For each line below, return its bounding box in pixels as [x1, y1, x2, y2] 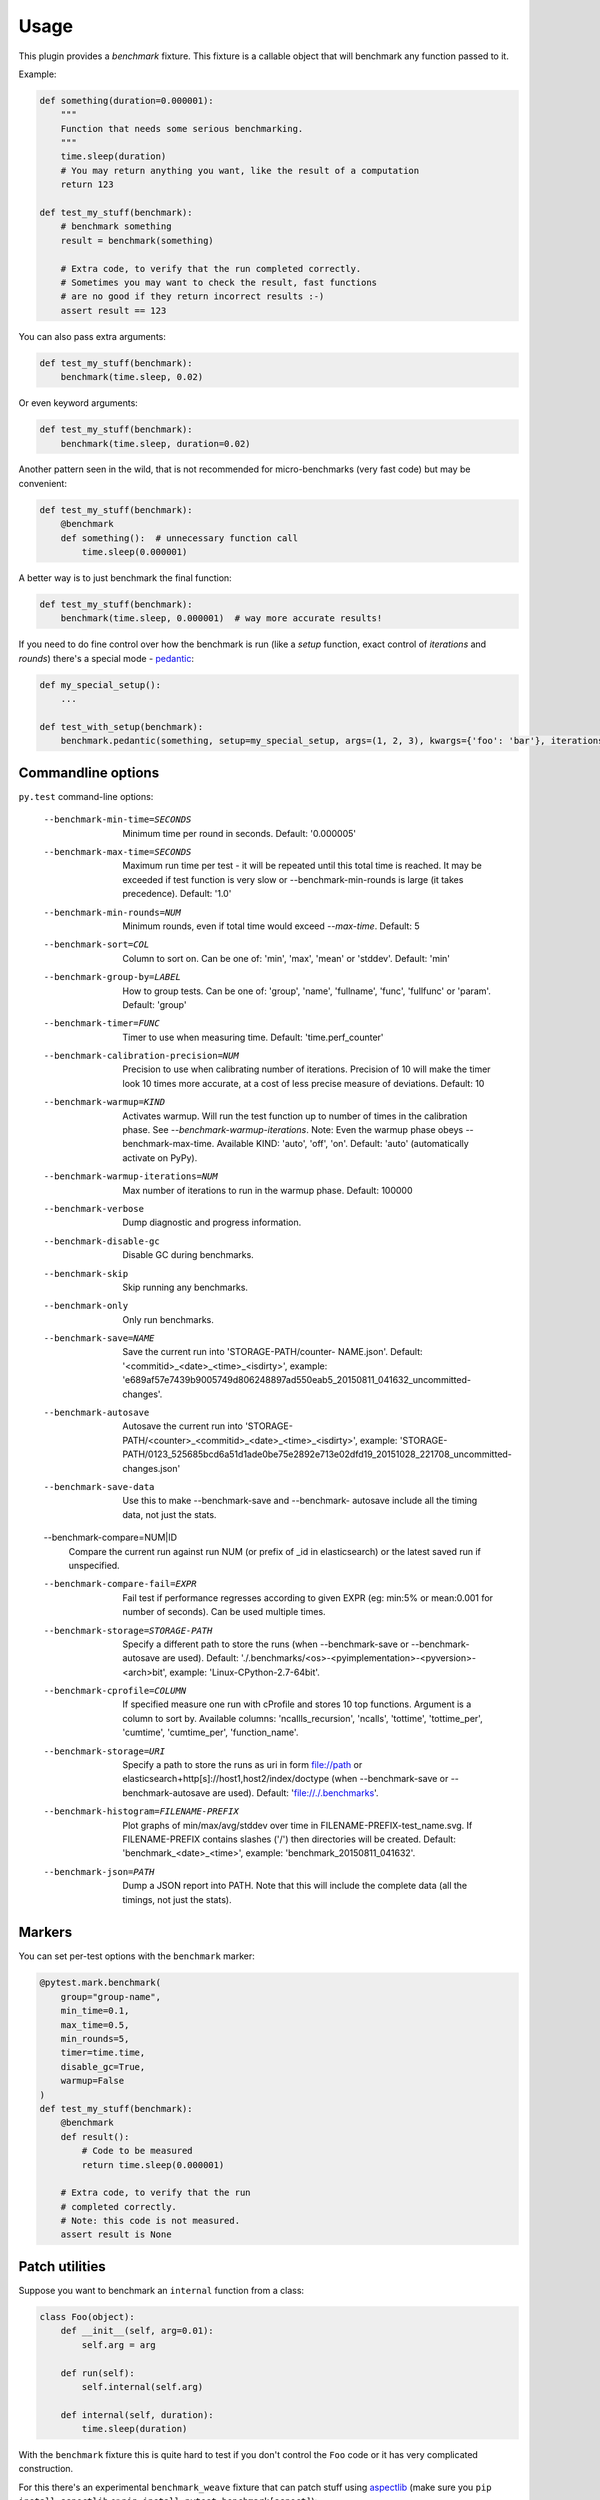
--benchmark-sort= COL [43, 939, 150, 950]
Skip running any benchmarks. [122, 1281, 249, 1293]
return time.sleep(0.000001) [81, 2159, 225, 2170]
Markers [18, 1924, 73, 1941]
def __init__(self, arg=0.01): [60, 2325, 214, 2337]
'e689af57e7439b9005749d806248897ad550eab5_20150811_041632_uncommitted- [122, 1374, 472, 1386]
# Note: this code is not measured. [60, 2215, 240, 2227]
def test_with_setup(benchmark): [39, 721, 204, 732]
